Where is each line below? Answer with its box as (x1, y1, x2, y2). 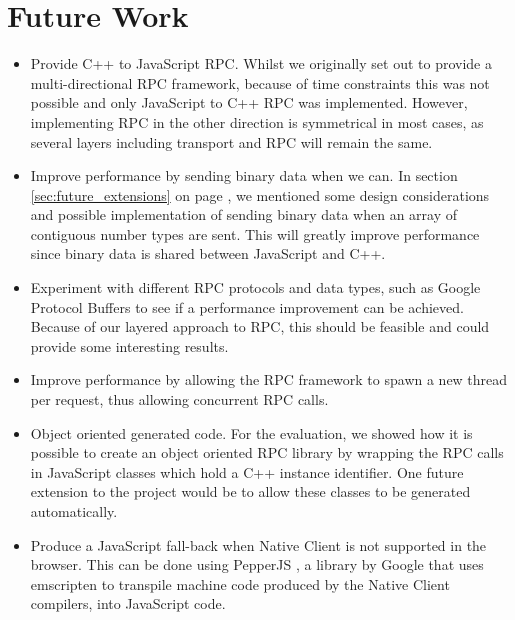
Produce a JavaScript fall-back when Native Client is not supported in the (30, 534, 487, 555)
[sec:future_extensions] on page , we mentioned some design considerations (30, 184, 490, 205)
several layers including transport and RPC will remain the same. (30, 131, 433, 152)
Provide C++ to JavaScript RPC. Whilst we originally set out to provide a (30, 53, 492, 74)
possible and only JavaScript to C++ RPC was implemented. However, (30, 92, 468, 113)
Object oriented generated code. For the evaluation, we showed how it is (30, 422, 473, 443)
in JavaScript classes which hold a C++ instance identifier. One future (30, 461, 464, 482)
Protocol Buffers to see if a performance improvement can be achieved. (30, 296, 464, 317)
